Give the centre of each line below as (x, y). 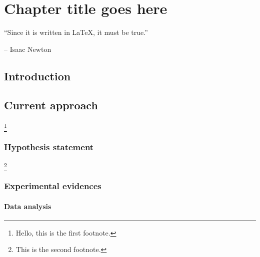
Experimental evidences (53, 186)
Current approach (51, 105)
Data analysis (28, 206)
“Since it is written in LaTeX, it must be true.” (76, 32)
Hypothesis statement (49, 146)
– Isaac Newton (28, 49)
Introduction (37, 76)
